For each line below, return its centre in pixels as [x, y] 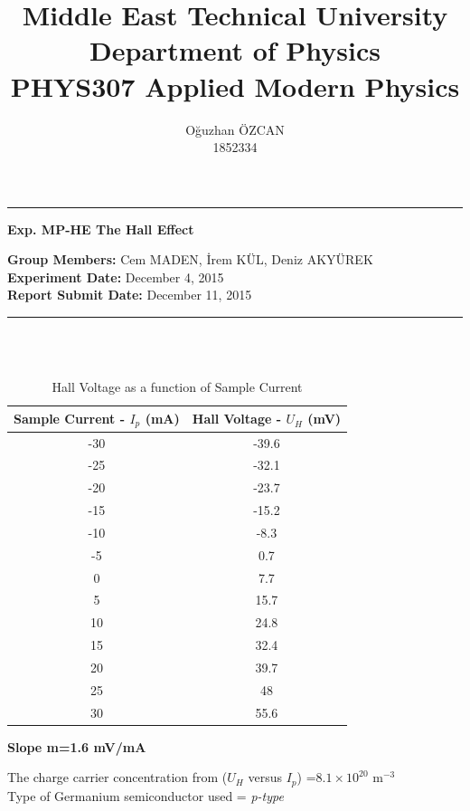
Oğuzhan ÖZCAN [235, 129]
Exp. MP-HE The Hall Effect [101, 229]
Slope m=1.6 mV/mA [77, 746]
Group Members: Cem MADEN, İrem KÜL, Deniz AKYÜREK [190, 259]
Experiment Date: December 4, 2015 [116, 277]
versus [265, 777]
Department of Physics [235, 50]
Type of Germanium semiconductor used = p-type [146, 795]
